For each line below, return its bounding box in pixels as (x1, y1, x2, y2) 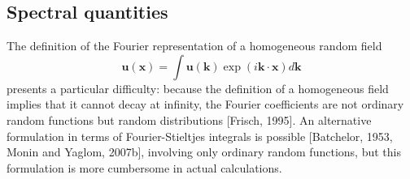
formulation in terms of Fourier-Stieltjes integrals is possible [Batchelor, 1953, (7, 127, 393, 144)
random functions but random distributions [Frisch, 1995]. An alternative (7, 111, 372, 128)
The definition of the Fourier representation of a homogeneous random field (7, 37, 382, 54)
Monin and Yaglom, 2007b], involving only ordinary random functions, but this (7, 143, 401, 160)
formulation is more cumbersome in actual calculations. (7, 159, 282, 176)
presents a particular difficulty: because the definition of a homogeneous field (7, 79, 389, 96)
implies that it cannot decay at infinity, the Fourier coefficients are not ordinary (7, 96, 404, 113)
